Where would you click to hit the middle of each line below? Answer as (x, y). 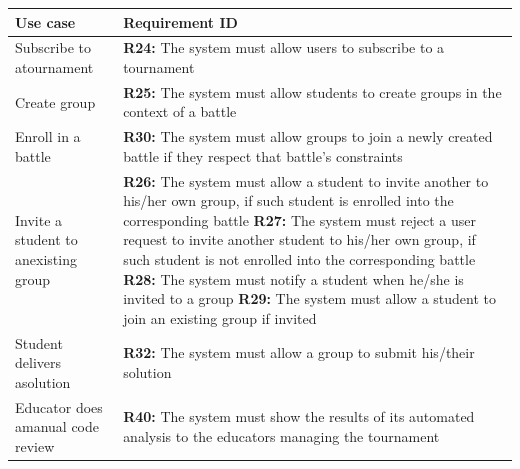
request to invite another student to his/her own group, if (299, 239)
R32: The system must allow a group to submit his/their (299, 352)
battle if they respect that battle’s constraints (263, 155)
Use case (45, 21)
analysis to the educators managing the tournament (281, 436)
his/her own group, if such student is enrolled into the (288, 200)
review (35, 445)
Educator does (59, 406)
